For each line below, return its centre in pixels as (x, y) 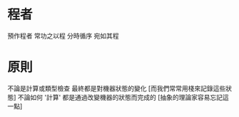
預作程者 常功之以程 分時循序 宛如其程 (63, 36)
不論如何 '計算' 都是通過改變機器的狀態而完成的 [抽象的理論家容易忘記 (120, 97)
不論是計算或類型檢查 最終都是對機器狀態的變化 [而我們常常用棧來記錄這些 (117, 88)
